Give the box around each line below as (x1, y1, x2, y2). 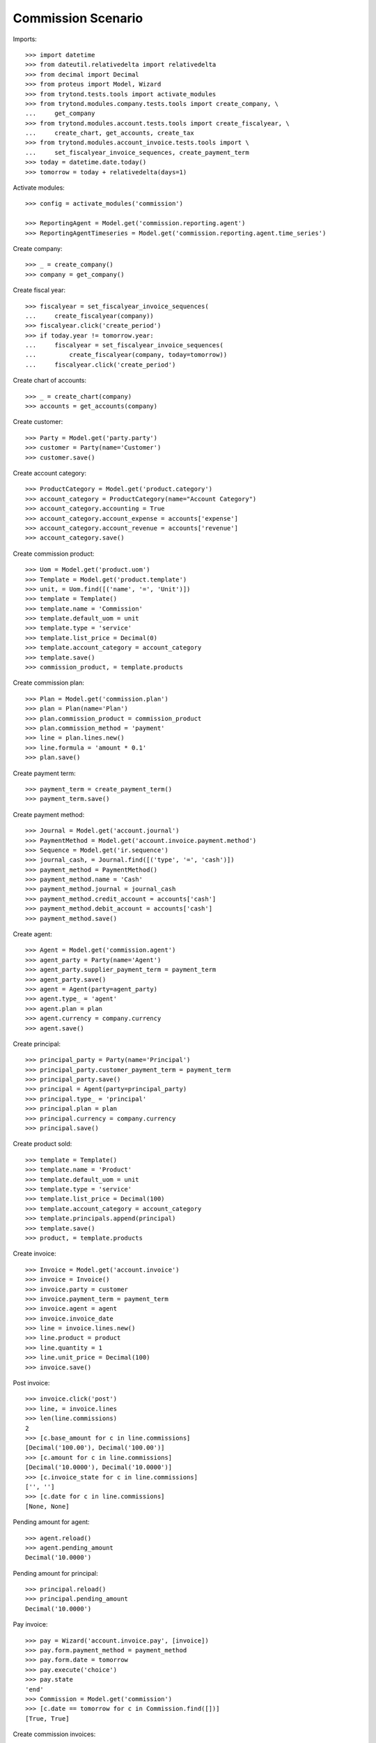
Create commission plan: (13, 678, 85, 687)
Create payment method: (13, 810, 85, 819)
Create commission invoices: (13, 1730, 96, 1739)
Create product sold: (13, 1140, 72, 1148)
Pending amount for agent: (13, 1518, 90, 1526)
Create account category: (13, 469, 87, 477)
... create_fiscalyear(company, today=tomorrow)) (25, 351, 228, 359)
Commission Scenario (13, 10, 143, 26)
